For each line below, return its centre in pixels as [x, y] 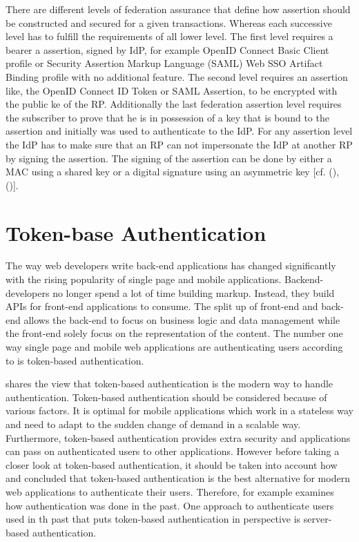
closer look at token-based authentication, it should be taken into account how [172, 464]
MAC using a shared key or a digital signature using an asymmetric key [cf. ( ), [173, 172]
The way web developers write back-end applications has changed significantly [171, 265]
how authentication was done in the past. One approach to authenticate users [170, 505]
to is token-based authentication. [75, 360]
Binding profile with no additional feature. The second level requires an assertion [177, 76]
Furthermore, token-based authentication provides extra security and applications [178, 437]
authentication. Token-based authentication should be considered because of [166, 397]
